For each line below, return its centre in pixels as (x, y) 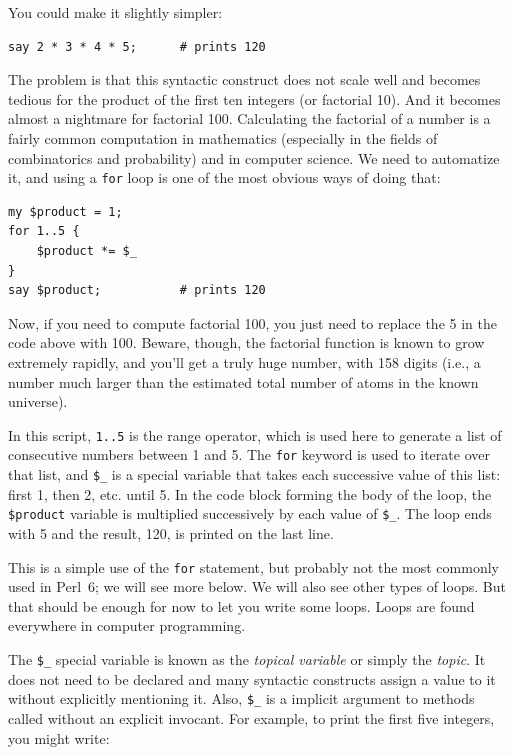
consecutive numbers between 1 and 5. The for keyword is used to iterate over (249, 454)
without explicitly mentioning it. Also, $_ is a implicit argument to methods (241, 698)
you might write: (59, 737)
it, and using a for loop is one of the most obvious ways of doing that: (224, 177)
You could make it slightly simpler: (115, 12)
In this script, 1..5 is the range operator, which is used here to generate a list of (255, 434)
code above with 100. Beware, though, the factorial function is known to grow (246, 342)
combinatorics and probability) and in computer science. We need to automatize (254, 157)
